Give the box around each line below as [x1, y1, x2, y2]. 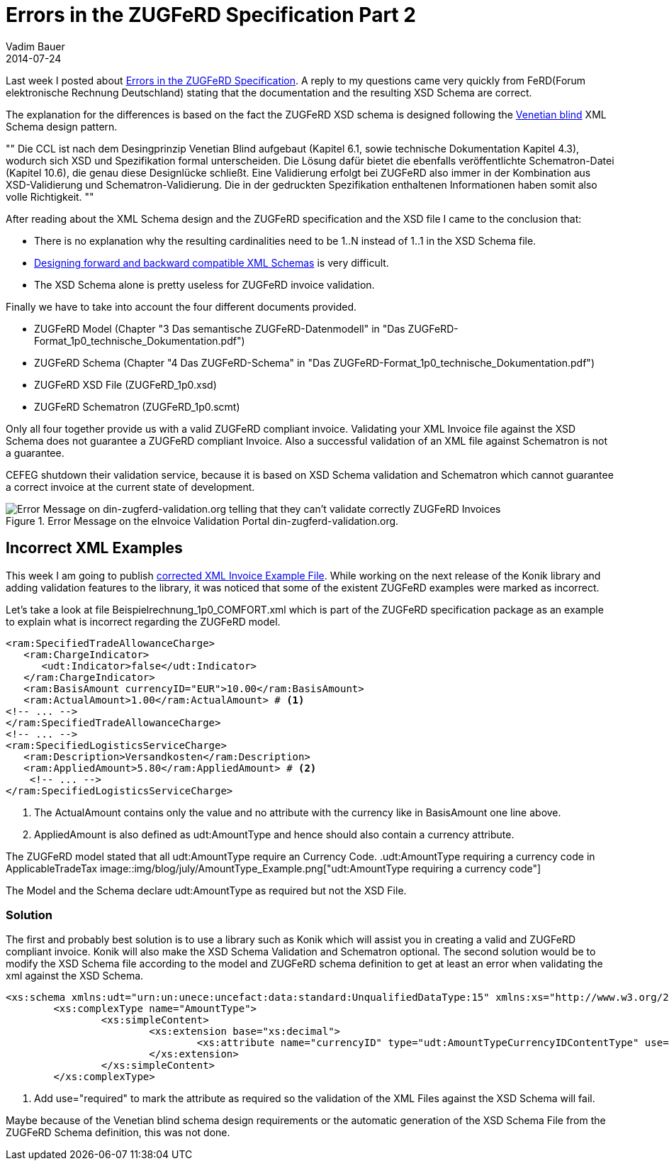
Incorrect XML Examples [6, 539, 183, 557]
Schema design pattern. [6, 120, 118, 133]
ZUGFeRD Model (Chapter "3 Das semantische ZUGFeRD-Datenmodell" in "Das [34, 322, 405, 335]
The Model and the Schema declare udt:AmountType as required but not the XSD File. [6, 884, 407, 896]
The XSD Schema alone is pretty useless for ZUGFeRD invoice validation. [34, 278, 375, 291]
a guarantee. [6, 446, 64, 459]
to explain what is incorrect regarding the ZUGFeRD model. [6, 615, 281, 628]
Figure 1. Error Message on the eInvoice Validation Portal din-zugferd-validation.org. [6, 514, 399, 527]
